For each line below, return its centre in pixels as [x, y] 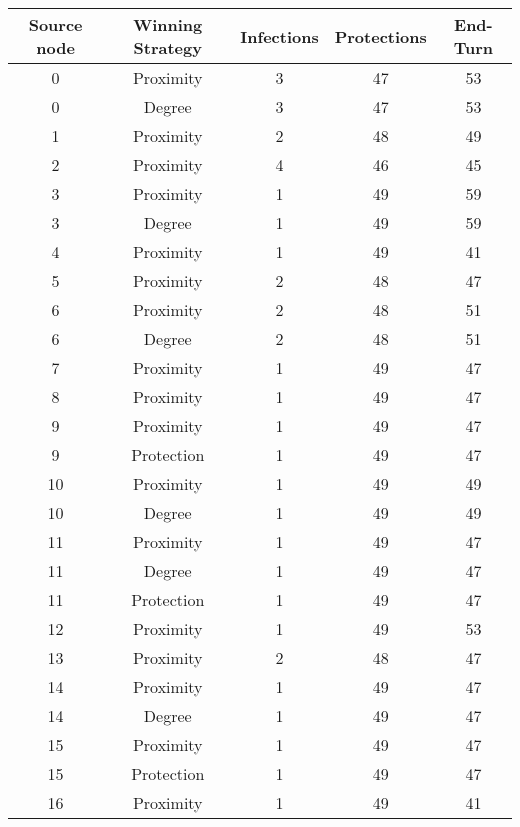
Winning [168, 24]
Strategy [167, 47]
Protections [380, 36]
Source [55, 24]
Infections [279, 36]
